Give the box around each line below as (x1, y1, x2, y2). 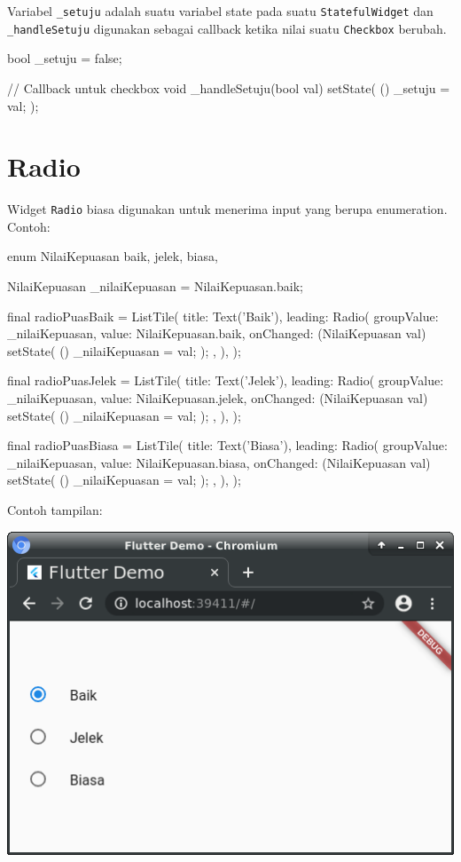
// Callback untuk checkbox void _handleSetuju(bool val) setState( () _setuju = (7, 78, 450, 97)
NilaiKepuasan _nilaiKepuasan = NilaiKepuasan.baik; (7, 277, 303, 296)
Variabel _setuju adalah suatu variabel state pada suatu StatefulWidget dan (7, 2, 434, 20)
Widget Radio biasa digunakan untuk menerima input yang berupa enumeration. (7, 200, 448, 218)
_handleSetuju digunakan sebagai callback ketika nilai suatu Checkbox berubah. (7, 19, 447, 37)
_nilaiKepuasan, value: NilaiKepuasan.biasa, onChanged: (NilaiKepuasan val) (7, 453, 431, 471)
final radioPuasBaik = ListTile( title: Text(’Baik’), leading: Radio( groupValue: (7, 306, 439, 325)
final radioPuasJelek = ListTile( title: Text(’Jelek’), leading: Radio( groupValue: (7, 371, 444, 390)
